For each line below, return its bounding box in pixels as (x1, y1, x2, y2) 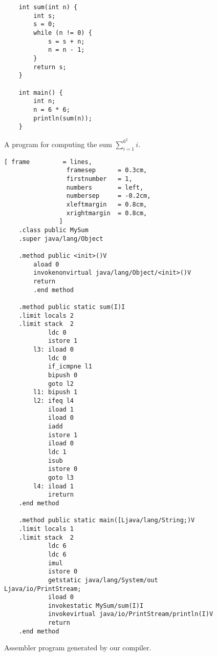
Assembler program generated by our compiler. (4, 642, 151, 653)
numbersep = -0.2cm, (66, 192, 151, 200)
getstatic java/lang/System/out (48, 576, 158, 584)
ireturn (48, 491, 74, 499)
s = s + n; (48, 37, 85, 45)
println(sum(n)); (33, 114, 92, 122)
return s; (33, 63, 67, 71)
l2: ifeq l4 (33, 397, 74, 405)
